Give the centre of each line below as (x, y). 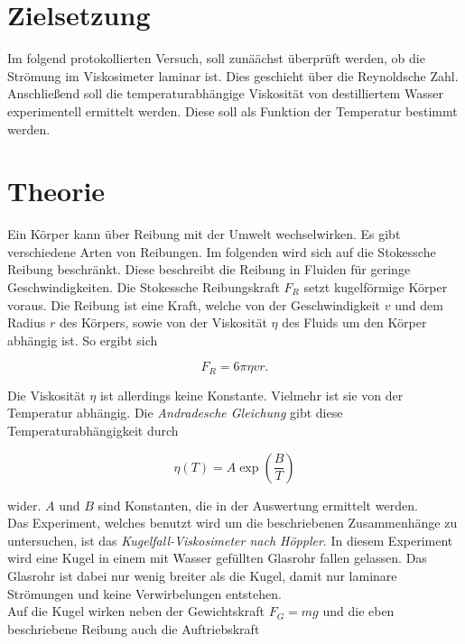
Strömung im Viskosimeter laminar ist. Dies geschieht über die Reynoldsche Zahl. (233, 75)
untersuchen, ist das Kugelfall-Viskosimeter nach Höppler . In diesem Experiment (230, 540)
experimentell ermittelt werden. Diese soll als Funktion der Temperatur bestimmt (232, 110)
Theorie (56, 191)
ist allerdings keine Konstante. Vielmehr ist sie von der (251, 395)
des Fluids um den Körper (354, 322)
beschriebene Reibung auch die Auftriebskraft (134, 628)
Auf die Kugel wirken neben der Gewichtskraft (136, 611)
